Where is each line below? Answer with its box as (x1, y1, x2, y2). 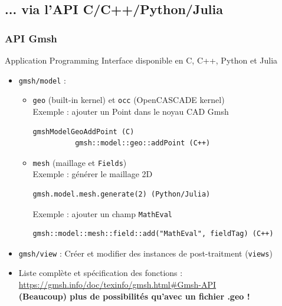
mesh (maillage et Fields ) (32, 156, 127, 168)
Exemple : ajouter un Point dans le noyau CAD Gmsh (32, 105, 229, 117)
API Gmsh (5, 31, 57, 45)
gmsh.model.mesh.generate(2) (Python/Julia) (32, 189, 211, 198)
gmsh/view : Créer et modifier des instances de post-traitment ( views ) (18, 247, 273, 259)
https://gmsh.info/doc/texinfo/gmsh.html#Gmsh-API (18, 278, 217, 291)
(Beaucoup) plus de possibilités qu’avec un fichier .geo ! (18, 290, 250, 302)
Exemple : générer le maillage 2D (32, 168, 153, 180)
